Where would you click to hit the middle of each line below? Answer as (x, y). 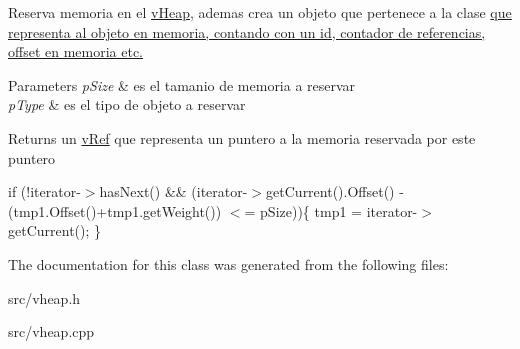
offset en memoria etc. (76, 51)
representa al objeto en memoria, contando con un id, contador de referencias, (247, 31)
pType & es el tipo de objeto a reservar (127, 104)
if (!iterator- (44, 191)
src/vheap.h (44, 297)
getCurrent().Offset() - (335, 191)
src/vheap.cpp (51, 331)
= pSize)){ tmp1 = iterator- (331, 210)
